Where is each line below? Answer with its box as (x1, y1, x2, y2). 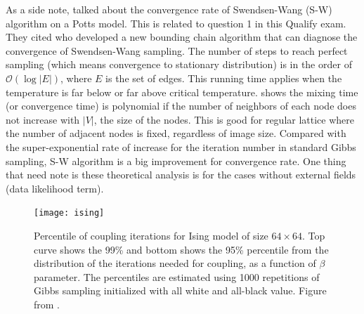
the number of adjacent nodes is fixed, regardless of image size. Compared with (6, 126, 346, 140)
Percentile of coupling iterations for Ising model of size (34, 228, 268, 242)
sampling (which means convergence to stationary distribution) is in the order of (6, 57, 352, 72)
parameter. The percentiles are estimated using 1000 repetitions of (34, 269, 320, 284)
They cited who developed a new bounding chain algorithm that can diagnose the (6, 30, 358, 44)
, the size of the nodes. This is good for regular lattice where (93, 112, 355, 126)
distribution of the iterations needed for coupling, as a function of (34, 256, 316, 270)
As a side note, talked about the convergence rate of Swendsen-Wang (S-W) (6, 2, 332, 16)
